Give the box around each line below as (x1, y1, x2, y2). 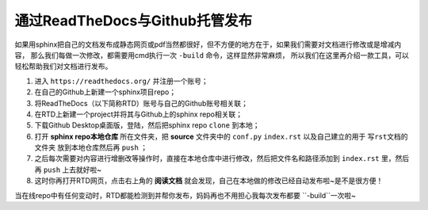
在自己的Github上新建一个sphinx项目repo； (34, 87, 177, 97)
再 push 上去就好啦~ (34, 165, 102, 174)
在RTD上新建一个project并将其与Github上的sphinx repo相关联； (34, 109, 243, 119)
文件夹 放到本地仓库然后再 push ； (34, 143, 148, 152)
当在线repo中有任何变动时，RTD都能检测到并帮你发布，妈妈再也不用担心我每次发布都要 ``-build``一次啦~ (14, 190, 357, 200)
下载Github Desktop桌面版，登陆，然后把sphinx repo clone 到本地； (34, 120, 260, 130)
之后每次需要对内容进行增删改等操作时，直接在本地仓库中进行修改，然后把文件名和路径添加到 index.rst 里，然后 (34, 154, 410, 163)
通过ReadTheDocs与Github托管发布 (14, 12, 253, 29)
